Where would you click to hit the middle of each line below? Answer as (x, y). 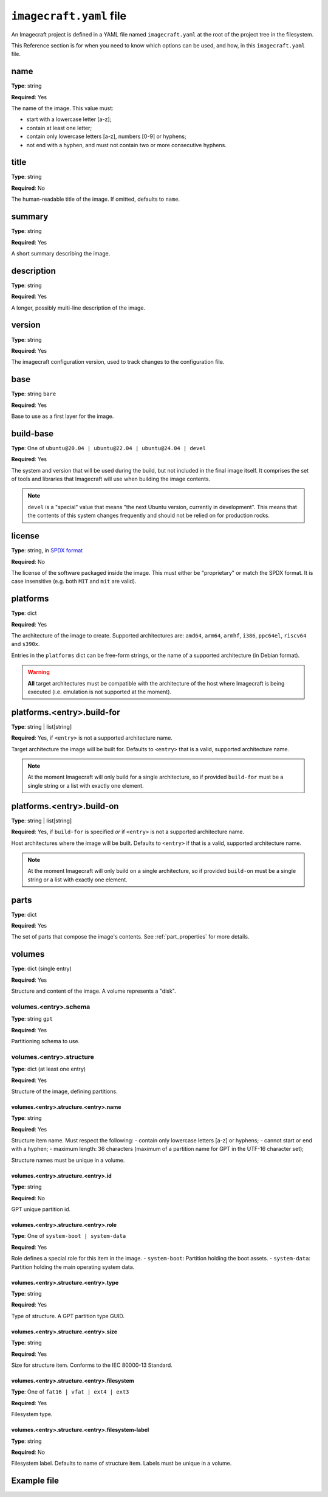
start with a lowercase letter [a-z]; (69, 119)
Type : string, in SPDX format (47, 551)
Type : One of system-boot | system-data (69, 1236)
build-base (32, 433)
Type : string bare (34, 394)
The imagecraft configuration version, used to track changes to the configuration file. (118, 362)
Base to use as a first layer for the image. (63, 416)
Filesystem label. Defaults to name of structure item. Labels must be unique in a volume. (121, 1464)
